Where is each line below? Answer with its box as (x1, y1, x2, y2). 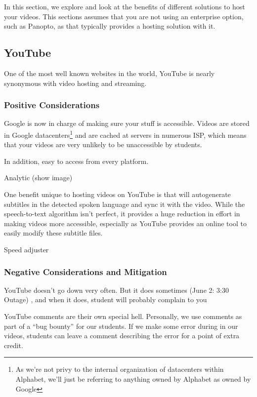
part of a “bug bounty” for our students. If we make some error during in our (4, 320, 238, 331)
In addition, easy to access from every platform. (4, 156, 149, 166)
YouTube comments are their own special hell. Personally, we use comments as (4, 311, 242, 321)
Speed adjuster (4, 244, 49, 254)
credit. (4, 340, 23, 350)
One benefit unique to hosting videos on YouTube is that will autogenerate (4, 189, 231, 199)
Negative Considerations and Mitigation (4, 265, 167, 278)
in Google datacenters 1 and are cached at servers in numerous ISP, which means (4, 128, 247, 140)
